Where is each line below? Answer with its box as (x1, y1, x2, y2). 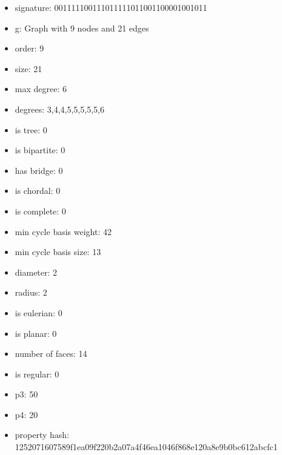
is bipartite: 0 (15, 144, 65, 156)
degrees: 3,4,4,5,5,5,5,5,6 (15, 102, 104, 115)
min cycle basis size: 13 (15, 245, 101, 258)
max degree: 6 (15, 82, 67, 95)
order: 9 (15, 42, 44, 55)
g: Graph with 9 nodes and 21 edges (15, 21, 149, 34)
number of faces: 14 (15, 347, 87, 360)
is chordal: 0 (15, 184, 61, 197)
